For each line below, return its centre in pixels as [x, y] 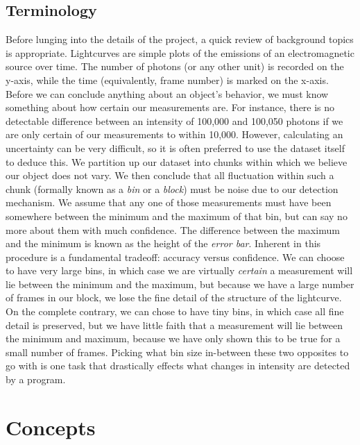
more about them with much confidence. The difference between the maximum [173, 229]
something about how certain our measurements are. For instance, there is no [170, 107]
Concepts [51, 427]
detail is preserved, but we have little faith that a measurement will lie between [174, 325]
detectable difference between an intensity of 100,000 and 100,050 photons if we [174, 120]
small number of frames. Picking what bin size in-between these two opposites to [177, 352]
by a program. [36, 379]
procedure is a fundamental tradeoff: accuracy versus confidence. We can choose [175, 257]
